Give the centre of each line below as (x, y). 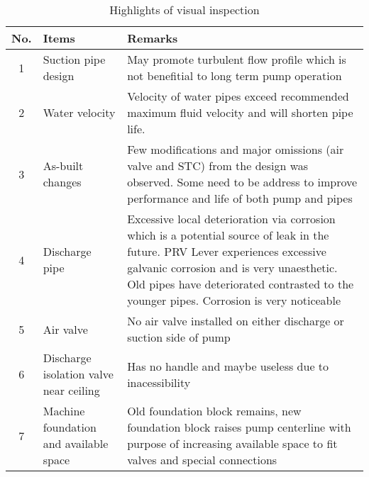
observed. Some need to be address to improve (242, 182)
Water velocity (79, 112)
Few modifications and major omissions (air (236, 149)
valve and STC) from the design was (218, 165)
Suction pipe (74, 59)
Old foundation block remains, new (214, 411)
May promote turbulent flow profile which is (237, 59)
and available (76, 443)
